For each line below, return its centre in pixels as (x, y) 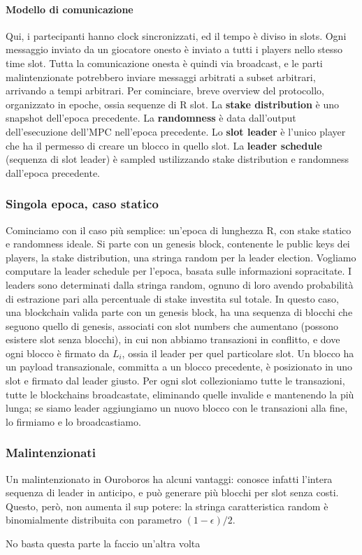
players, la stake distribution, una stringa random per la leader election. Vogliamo (181, 257)
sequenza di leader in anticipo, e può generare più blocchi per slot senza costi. (172, 492)
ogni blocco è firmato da (58, 353)
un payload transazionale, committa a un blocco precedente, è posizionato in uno (179, 367)
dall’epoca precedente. (53, 172)
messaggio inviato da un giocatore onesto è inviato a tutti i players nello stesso (174, 49)
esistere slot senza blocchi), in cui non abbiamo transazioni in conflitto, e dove (173, 339)
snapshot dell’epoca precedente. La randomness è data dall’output (151, 118)
